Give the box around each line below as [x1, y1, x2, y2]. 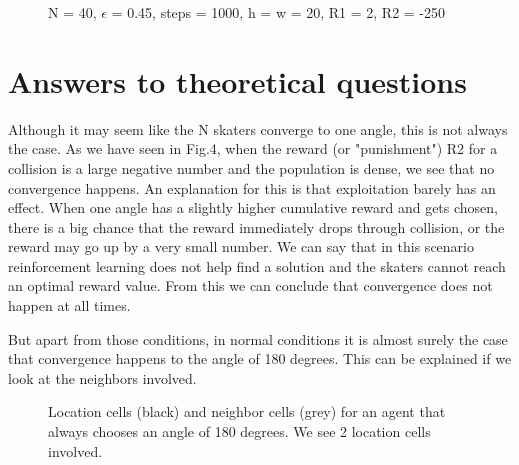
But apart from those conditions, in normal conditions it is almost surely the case [8, 328, 508, 349]
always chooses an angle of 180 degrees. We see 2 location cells [48, 421, 431, 442]
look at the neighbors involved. [8, 367, 197, 388]
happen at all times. [8, 295, 131, 316]
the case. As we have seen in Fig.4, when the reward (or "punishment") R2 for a [8, 138, 498, 159]
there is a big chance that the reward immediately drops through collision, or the [8, 216, 505, 237]
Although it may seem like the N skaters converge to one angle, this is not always [8, 118, 508, 139]
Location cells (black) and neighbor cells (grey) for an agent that [48, 401, 446, 422]
